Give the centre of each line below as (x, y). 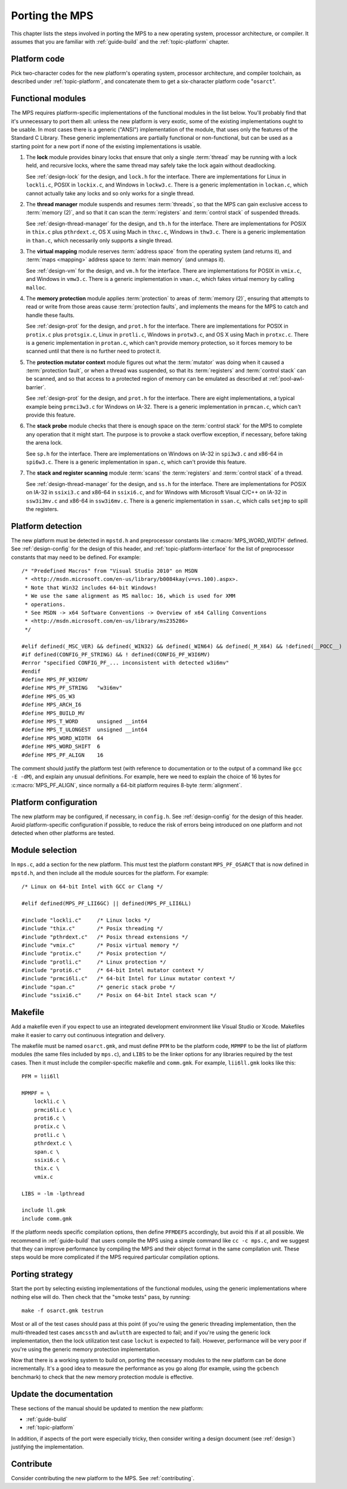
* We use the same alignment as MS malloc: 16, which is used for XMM (130, 596)
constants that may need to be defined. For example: (76, 557)
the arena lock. (44, 443)
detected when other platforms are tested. (63, 833)
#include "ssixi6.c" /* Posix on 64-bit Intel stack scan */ (119, 996)
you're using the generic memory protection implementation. (86, 1349)
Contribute (32, 1464)
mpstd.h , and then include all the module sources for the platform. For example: (110, 873)
